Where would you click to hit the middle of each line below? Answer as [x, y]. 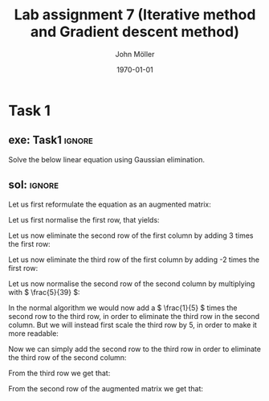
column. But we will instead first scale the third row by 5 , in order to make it [132, 325]
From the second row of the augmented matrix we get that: [106, 388]
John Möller [135, 54]
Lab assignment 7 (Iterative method [135, 15]
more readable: [33, 333]
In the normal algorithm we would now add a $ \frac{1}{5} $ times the [123, 308]
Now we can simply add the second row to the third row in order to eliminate [134, 349]
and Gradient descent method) [135, 32]
